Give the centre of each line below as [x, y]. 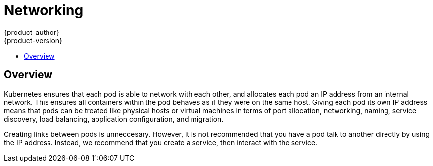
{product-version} [33, 40]
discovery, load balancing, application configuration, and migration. [114, 119]
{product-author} [32, 32]
